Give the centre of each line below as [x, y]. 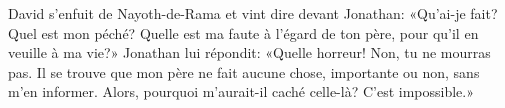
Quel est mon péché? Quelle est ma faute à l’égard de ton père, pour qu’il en [243, 32]
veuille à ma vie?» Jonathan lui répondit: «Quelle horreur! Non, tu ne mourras [249, 52]
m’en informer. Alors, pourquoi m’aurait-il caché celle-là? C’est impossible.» [241, 91]
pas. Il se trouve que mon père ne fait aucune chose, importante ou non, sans [244, 71]
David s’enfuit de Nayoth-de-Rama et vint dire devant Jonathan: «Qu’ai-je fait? [253, 13]
